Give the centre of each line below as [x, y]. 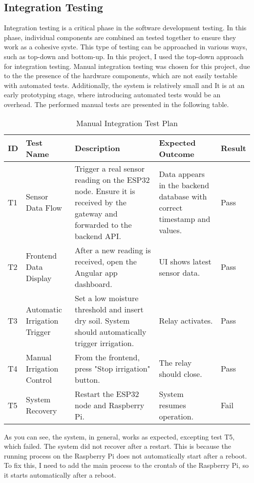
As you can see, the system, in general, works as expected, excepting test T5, [119, 436]
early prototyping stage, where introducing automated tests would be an [112, 95]
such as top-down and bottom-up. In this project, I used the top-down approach [124, 56]
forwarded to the [103, 224]
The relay [175, 363]
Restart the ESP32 [107, 394]
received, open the [106, 261]
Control [39, 379]
